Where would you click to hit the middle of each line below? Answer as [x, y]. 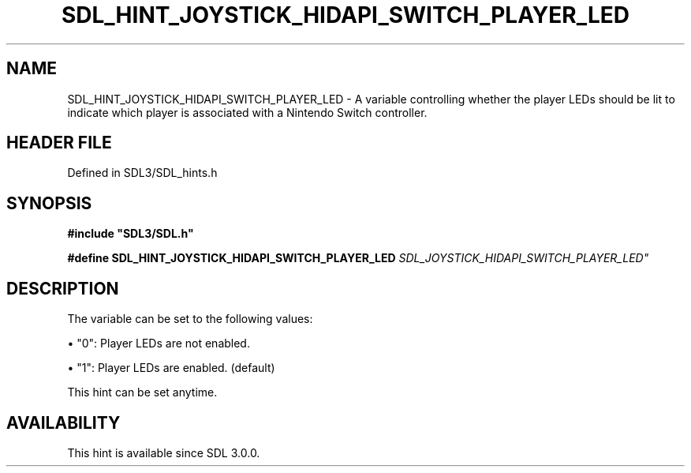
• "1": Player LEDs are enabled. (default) [171, 368]
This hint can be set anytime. [142, 392]
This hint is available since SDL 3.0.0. [164, 452]
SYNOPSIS [49, 203]
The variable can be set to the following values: [190, 319]
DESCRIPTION [63, 288]
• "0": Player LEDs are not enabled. [159, 343]
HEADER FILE [59, 143]
